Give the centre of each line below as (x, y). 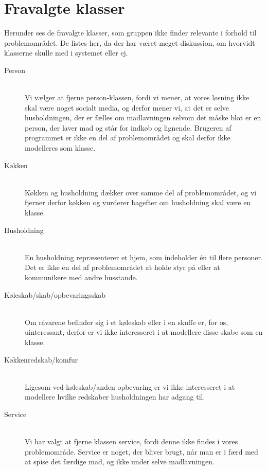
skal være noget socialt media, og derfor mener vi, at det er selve (127, 107)
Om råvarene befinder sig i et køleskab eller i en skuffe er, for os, (127, 322)
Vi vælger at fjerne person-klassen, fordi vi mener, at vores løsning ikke (137, 97)
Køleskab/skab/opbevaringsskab (55, 294)
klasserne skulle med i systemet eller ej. (66, 53)
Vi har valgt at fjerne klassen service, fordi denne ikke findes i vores (131, 441)
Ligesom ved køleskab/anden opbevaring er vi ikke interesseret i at (130, 386)
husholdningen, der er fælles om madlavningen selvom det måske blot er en (143, 117)
